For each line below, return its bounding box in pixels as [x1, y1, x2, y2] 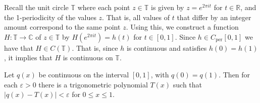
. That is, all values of [102, 12, 170, 22]
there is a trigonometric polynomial [38, 79, 148, 89]
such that [173, 79, 202, 89]
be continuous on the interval [38, 69, 129, 79]
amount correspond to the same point [4, 22, 121, 32]
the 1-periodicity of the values [4, 12, 96, 22]
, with [150, 69, 169, 79]
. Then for [219, 69, 250, 79]
